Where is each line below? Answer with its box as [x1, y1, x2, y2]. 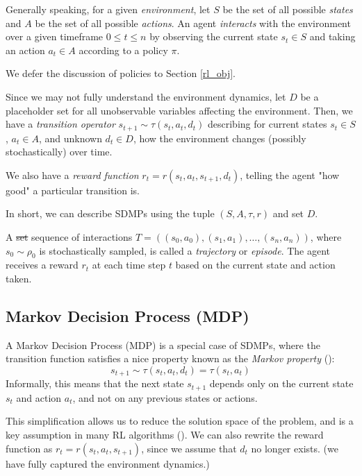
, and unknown [38, 130, 102, 145]
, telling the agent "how [240, 167, 340, 182]
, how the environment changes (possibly [133, 130, 306, 145]
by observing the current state [149, 29, 278, 44]
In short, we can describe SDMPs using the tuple [6, 206, 215, 221]
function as [6, 441, 53, 455]
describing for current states [208, 117, 327, 131]
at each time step [92, 257, 166, 272]
